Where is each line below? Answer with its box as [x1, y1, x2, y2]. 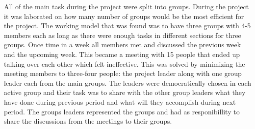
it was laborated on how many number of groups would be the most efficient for [4, 11, 244, 21]
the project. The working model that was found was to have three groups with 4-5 [4, 20, 251, 31]
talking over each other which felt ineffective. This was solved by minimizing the [4, 58, 245, 69]
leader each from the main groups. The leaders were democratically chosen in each [4, 77, 252, 88]
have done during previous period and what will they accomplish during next [4, 96, 236, 107]
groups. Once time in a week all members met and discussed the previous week [4, 39, 241, 50]
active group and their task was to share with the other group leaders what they [4, 87, 246, 97]
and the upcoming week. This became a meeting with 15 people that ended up [4, 49, 240, 59]
